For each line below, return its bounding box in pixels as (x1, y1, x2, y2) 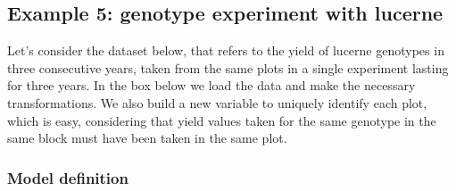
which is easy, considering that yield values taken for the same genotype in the (7, 111, 436, 129)
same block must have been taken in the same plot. (7, 129, 287, 147)
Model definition (7, 166, 129, 188)
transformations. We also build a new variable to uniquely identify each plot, (7, 93, 427, 112)
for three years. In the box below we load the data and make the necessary (7, 76, 416, 95)
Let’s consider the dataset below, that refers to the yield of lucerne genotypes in (7, 41, 444, 60)
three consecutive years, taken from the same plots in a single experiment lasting (7, 58, 449, 77)
